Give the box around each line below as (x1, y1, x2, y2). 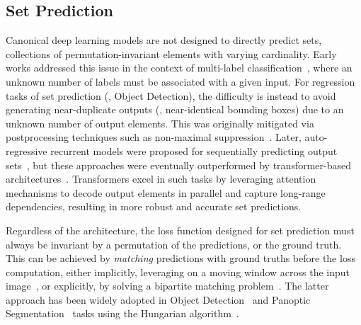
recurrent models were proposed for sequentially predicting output (50, 143, 338, 158)
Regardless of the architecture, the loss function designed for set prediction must (6, 222, 355, 237)
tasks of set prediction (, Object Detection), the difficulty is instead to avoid (6, 88, 336, 103)
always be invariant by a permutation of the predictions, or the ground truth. (6, 236, 342, 251)
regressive (6, 143, 47, 158)
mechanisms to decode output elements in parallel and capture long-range (6, 185, 326, 200)
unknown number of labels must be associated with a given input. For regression (6, 74, 355, 89)
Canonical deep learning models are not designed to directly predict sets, (6, 33, 322, 47)
